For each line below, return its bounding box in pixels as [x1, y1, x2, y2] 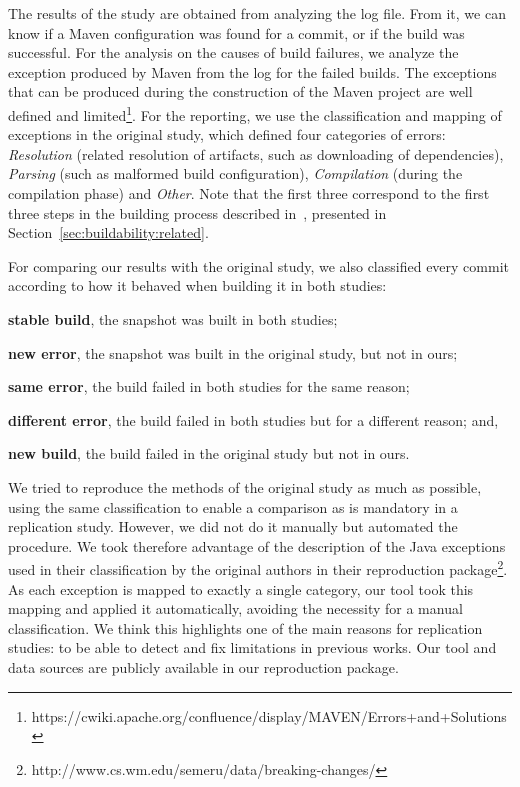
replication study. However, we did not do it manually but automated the [8, 516, 458, 537]
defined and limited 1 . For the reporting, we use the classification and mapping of [8, 101, 502, 125]
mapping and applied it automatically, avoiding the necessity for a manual [8, 598, 463, 619]
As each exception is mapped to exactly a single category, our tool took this [8, 578, 474, 599]
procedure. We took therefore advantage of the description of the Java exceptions [8, 535, 506, 556]
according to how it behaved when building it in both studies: [8, 275, 387, 296]
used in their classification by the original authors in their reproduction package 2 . [8, 556, 508, 579]
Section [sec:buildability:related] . [8, 222, 209, 243]
